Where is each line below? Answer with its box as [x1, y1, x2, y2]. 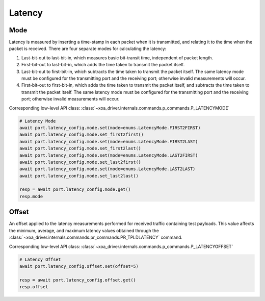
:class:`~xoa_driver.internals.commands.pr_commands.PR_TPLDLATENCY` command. [9, 234, 183, 240]
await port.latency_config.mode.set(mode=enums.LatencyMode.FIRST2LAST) [19, 139, 198, 144]
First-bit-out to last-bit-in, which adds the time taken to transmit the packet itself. [21, 62, 185, 68]
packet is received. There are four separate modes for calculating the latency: [9, 46, 166, 51]
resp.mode [19, 194, 43, 199]
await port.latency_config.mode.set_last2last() [19, 173, 139, 178]
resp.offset [19, 284, 49, 290]
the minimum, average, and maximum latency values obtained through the [9, 227, 159, 233]
